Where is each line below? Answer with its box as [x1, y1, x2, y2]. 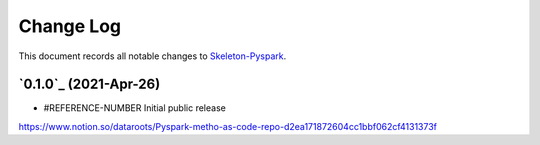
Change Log [18, 15, 122, 37]
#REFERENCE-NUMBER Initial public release [43, 102, 227, 114]
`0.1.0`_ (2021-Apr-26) [18, 76, 161, 93]
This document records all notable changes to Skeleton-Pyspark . [18, 50, 287, 62]
